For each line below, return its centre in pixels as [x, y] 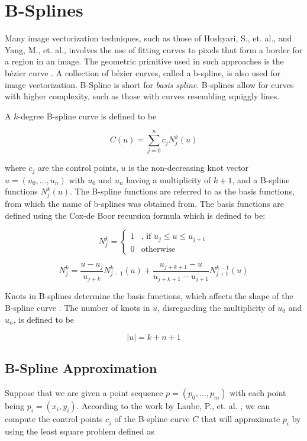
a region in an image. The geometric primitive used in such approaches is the [144, 61]
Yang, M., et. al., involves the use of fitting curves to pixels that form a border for [154, 49]
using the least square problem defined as [80, 431]
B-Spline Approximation [81, 368]
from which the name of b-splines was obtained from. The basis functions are [144, 204]
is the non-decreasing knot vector [189, 168]
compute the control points [54, 419]
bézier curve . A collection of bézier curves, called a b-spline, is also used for [143, 72]
